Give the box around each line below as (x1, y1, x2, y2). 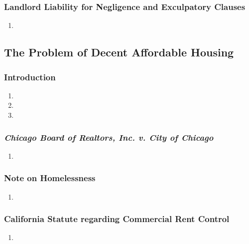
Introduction (4, 70, 56, 83)
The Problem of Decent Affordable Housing (4, 44, 234, 60)
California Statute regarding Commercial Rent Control (4, 213, 230, 225)
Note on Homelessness (4, 172, 96, 184)
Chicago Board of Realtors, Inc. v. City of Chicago (4, 131, 214, 143)
